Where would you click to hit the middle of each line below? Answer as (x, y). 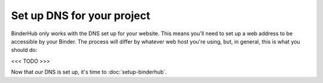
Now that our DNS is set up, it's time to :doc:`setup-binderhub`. (89, 72)
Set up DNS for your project (81, 16)
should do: (24, 50)
